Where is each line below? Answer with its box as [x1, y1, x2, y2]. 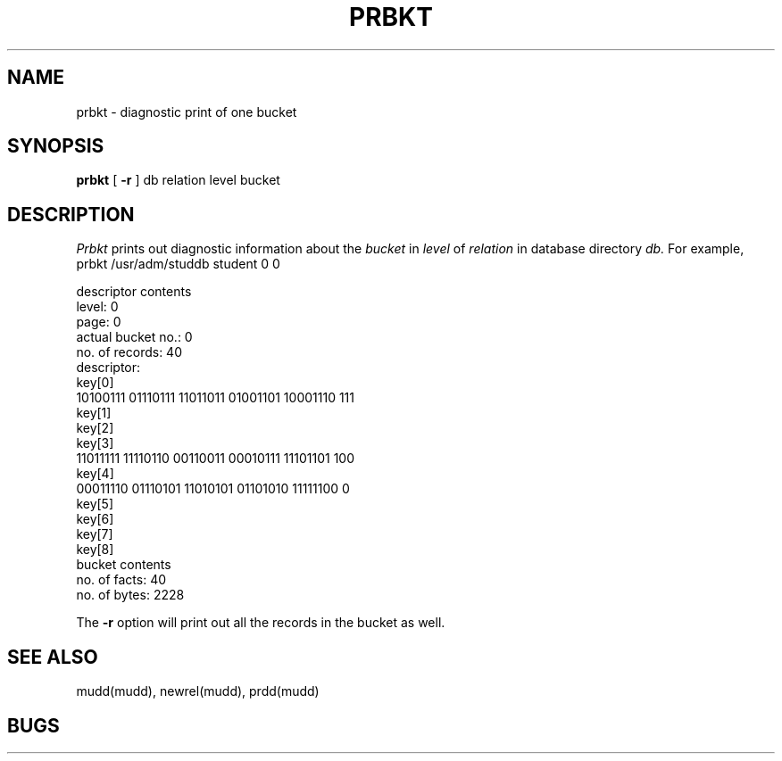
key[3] [76, 435, 114, 451]
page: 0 [76, 314, 121, 330]
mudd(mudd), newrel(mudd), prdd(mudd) [76, 683, 320, 699]
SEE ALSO [7, 645, 98, 668]
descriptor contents [76, 284, 192, 300]
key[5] [76, 496, 114, 512]
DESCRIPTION [7, 203, 135, 226]
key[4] [76, 466, 114, 482]
